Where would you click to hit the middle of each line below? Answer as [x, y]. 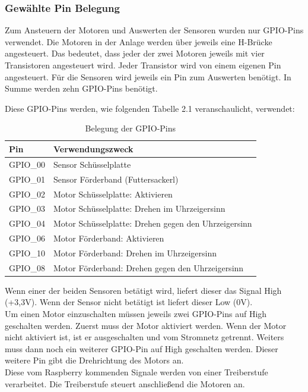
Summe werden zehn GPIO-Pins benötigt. [81, 88]
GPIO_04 [27, 223]
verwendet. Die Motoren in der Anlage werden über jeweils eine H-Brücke [139, 41]
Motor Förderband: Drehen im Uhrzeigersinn [135, 253]
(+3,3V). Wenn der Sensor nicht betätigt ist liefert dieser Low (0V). [129, 302]
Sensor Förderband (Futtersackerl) [116, 179]
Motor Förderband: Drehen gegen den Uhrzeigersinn [148, 267]
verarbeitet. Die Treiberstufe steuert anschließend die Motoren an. [125, 383]
